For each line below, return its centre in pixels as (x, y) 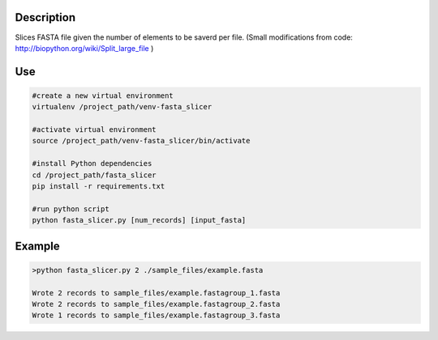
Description (45, 17)
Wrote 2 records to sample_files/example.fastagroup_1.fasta (156, 293)
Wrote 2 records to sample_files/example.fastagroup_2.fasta (156, 304)
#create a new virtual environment (103, 96)
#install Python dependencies (92, 164)
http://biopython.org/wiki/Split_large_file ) (84, 48)
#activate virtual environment (94, 130)
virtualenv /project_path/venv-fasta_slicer (122, 107)
